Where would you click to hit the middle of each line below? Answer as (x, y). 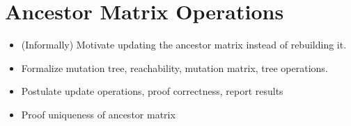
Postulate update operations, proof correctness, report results (152, 91)
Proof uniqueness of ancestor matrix (98, 114)
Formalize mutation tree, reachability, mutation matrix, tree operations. (174, 67)
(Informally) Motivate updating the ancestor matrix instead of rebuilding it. (184, 45)
